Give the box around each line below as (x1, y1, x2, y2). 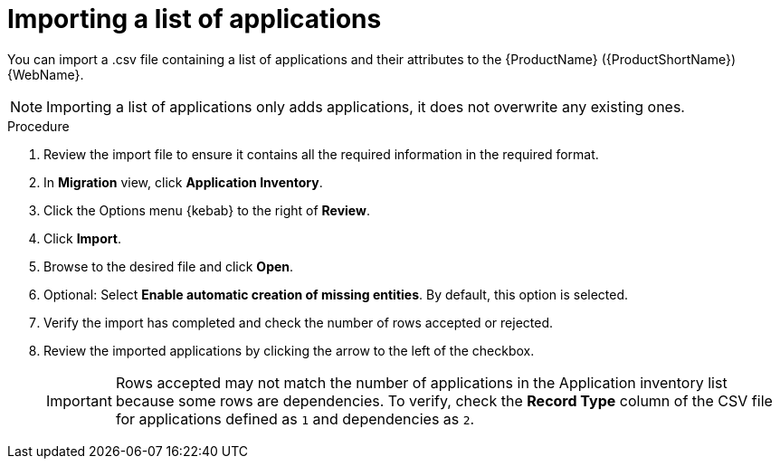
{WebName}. (7, 66, 84, 82)
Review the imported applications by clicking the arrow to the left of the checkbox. (43, 342, 535, 358)
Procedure (7, 118, 70, 134)
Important (46, 391, 112, 410)
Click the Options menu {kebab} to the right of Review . (43, 202, 370, 218)
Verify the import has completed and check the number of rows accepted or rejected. (43, 314, 554, 330)
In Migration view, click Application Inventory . (43, 174, 323, 190)
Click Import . (43, 230, 121, 246)
